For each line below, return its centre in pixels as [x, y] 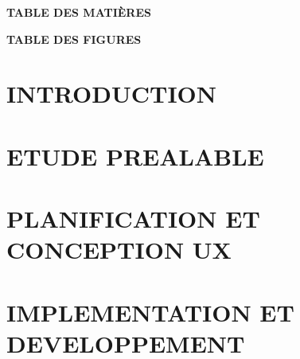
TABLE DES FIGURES [74, 39]
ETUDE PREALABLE [135, 156]
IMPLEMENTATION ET [150, 312]
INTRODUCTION [112, 94]
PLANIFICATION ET [133, 219]
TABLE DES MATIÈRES [79, 12]
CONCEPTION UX [119, 250]
